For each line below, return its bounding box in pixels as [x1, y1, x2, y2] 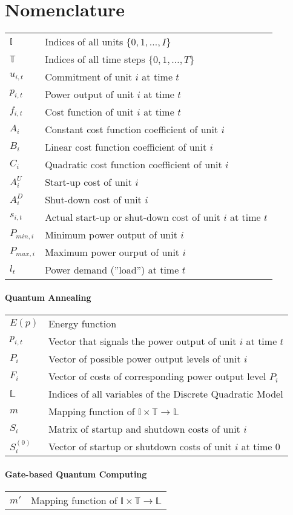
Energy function [48, 316, 117, 330]
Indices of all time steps [45, 52, 145, 67]
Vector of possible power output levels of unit [48, 351, 241, 366]
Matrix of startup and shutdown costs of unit [48, 421, 240, 436]
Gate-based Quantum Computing [5, 467, 147, 480]
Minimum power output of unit [45, 228, 177, 242]
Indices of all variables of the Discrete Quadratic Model [48, 386, 283, 401]
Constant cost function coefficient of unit [45, 122, 219, 137]
